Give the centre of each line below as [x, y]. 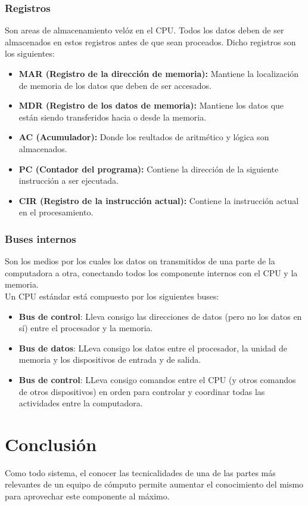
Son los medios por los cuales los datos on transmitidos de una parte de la [140, 261]
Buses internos [41, 238]
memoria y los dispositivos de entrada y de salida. [110, 360]
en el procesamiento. [56, 212]
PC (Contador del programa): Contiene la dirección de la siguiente [149, 169]
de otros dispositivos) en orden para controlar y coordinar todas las [142, 391]
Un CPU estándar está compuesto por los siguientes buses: [112, 296]
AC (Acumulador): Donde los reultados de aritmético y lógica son [144, 137]
